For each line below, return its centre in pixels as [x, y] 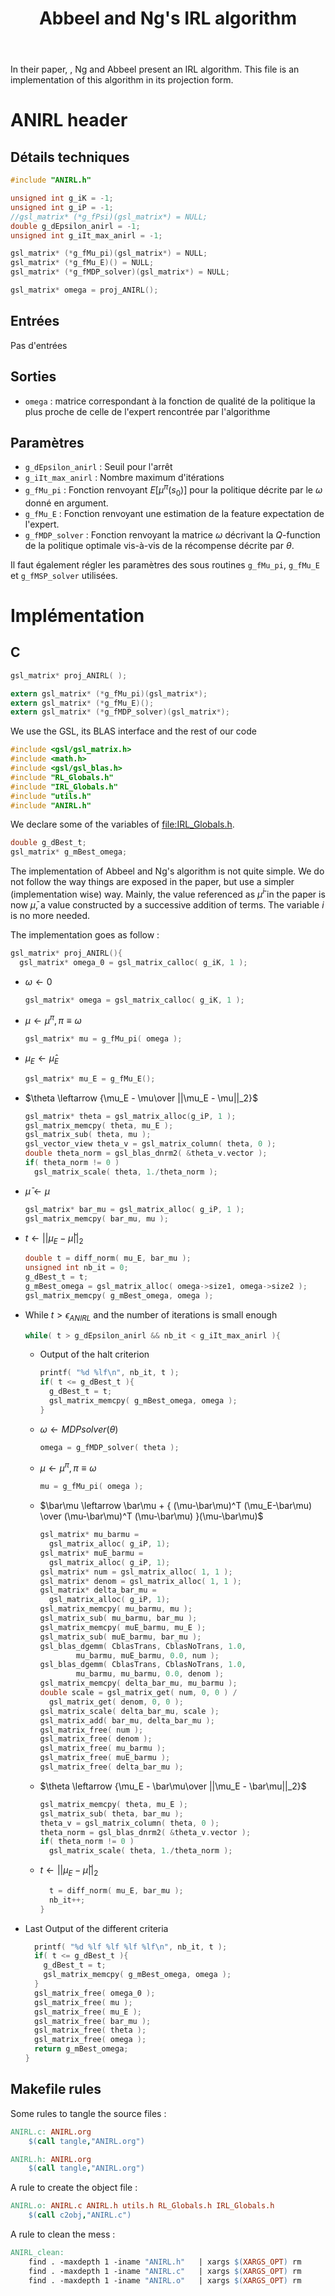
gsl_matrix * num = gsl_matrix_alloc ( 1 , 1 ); [136, 1572]
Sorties [33, 377]
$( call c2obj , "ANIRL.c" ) [80, 2215]
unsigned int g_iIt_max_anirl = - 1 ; [86, 235]
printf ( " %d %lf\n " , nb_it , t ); [109, 1373]
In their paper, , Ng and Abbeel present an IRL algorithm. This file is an [155, 69]
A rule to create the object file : [74, 2188]
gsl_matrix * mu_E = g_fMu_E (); [90, 1078]
